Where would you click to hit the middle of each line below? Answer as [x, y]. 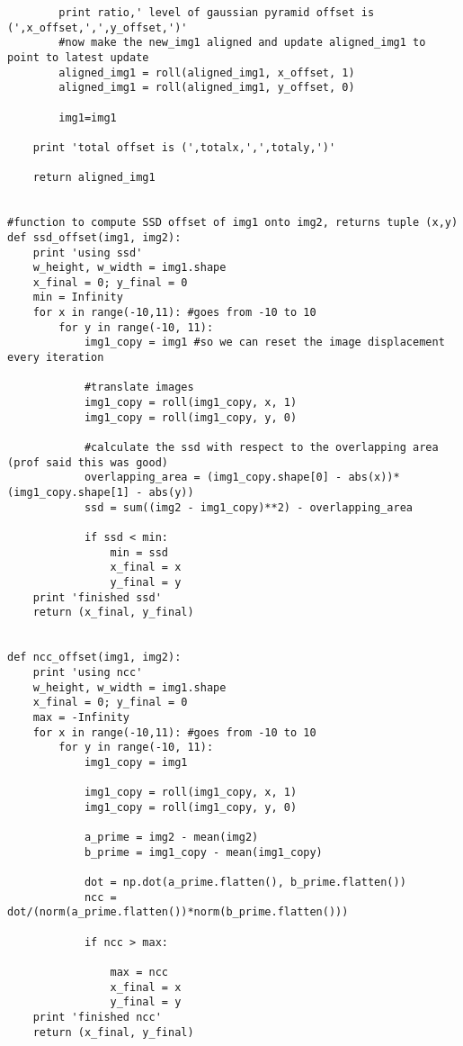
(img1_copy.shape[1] [69, 492]
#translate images [139, 388]
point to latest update [78, 57]
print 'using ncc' [88, 672]
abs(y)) [171, 492]
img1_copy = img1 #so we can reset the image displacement [264, 343]
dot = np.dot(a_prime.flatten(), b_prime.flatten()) [245, 883]
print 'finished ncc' [97, 1017]
